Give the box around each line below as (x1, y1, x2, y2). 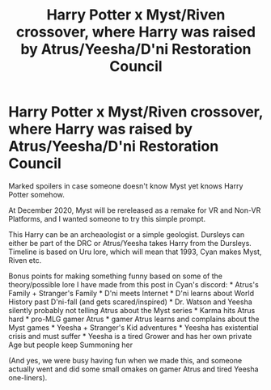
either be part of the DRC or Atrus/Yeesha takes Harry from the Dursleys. (8, 238, 252, 248)
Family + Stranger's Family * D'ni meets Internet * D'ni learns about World (8, 288, 255, 298)
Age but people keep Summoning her (8, 340, 133, 350)
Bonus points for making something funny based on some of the (8, 271, 222, 281)
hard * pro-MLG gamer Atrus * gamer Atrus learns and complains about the (8, 314, 260, 324)
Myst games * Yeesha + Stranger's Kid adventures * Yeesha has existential (8, 322, 259, 333)
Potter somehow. (8, 189, 65, 199)
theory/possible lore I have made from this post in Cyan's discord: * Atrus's (8, 279, 259, 289)
